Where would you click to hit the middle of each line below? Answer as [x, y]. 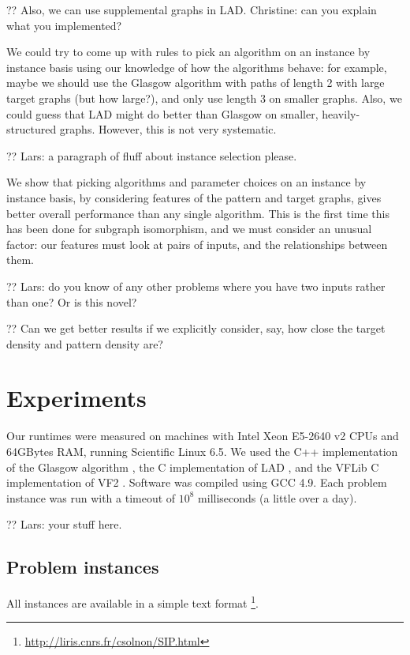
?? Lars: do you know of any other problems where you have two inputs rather [196, 286]
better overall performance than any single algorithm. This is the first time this [198, 213]
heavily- [341, 113]
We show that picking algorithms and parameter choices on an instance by [186, 182]
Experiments [76, 398]
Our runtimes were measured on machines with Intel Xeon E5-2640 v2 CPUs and [203, 436]
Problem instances [83, 567]
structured [32, 129]
